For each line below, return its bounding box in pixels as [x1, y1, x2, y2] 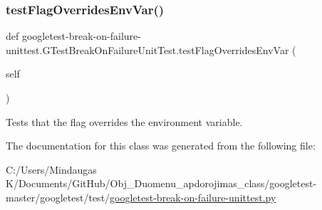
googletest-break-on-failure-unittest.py [110, 189, 276, 204]
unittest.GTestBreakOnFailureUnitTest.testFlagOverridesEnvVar [6, 42, 289, 57]
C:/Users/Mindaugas [6, 162, 97, 177]
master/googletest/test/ [6, 189, 110, 204]
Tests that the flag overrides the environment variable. [6, 114, 243, 129]
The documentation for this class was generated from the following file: [6, 138, 316, 153]
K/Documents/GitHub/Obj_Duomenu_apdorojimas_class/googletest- [6, 176, 317, 191]
